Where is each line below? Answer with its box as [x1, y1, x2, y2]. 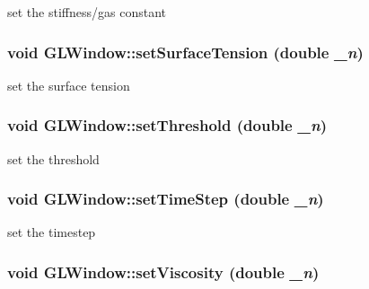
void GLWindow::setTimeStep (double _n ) [7, 188, 324, 210]
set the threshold [7, 149, 100, 168]
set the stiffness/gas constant [7, 3, 166, 21]
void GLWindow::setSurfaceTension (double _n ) [7, 40, 364, 63]
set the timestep [7, 223, 96, 241]
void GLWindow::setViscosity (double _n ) [7, 260, 320, 283]
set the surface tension [7, 75, 130, 94]
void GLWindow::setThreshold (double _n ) [7, 114, 328, 136]
